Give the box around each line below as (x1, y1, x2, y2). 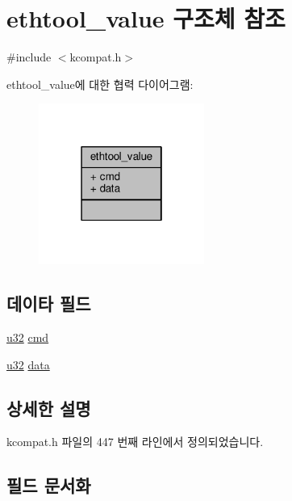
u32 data (6, 356, 50, 373)
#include (6, 48, 52, 65)
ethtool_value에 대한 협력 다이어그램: (6, 75, 194, 92)
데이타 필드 (6, 291, 91, 316)
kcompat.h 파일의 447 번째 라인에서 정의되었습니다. (6, 433, 264, 450)
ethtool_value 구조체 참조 (6, 2, 286, 35)
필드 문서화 (6, 473, 91, 498)
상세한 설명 (6, 395, 91, 420)
